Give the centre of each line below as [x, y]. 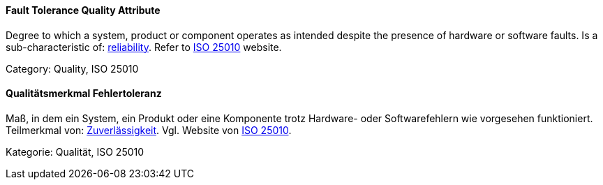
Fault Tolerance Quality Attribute [83, 10]
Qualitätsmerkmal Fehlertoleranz [84, 94]
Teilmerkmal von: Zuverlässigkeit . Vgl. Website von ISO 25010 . [149, 130]
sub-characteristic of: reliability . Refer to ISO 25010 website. [144, 47]
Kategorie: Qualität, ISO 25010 [75, 151]
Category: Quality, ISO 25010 [72, 68]
